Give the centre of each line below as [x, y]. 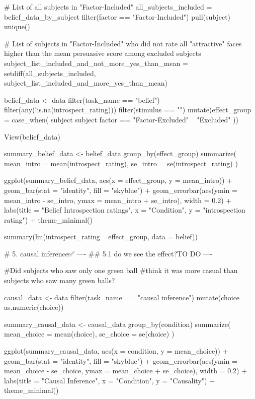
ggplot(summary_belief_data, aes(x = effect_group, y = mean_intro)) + [118, 180]
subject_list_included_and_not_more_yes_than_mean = [96, 63]
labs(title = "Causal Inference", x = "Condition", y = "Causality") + [110, 380]
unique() [17, 26]
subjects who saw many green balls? [60, 280]
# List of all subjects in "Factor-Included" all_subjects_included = [108, 7]
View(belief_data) [32, 136]
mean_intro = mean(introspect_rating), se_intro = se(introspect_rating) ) [121, 163]
